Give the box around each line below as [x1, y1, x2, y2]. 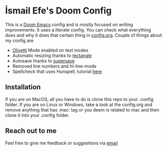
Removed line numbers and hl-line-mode [12, 63, 97, 69]
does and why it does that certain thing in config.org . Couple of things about [5, 32, 162, 38]
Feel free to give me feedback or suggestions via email [5, 140, 118, 146]
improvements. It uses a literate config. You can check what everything [5, 26, 151, 32]
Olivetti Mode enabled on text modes [12, 47, 89, 53]
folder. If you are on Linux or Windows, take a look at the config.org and [5, 101, 153, 107]
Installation [5, 83, 41, 91]
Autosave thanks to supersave [12, 57, 75, 63]
